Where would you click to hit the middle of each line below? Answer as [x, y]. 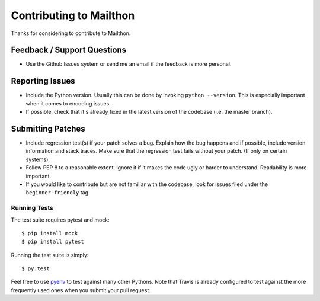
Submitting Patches [48, 128]
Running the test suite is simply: [50, 255]
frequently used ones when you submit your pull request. [81, 290]
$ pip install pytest [53, 242]
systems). [38, 159]
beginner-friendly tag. [58, 193]
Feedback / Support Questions [69, 50]
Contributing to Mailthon [73, 15]
